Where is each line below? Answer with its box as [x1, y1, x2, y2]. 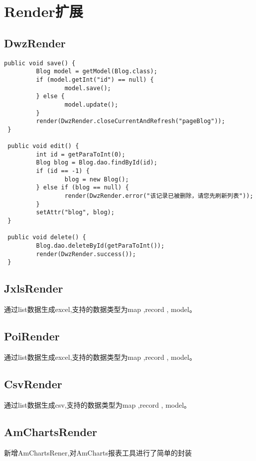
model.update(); [64, 101, 119, 108]
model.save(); [64, 84, 111, 92]
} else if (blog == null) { [36, 184, 129, 191]
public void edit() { [7, 143, 79, 150]
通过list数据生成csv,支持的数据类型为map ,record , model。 [4, 399, 191, 410]
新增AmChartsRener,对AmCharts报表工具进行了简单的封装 [4, 447, 192, 458]
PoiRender [4, 328, 60, 344]
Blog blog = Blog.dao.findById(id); [36, 159, 157, 166]
